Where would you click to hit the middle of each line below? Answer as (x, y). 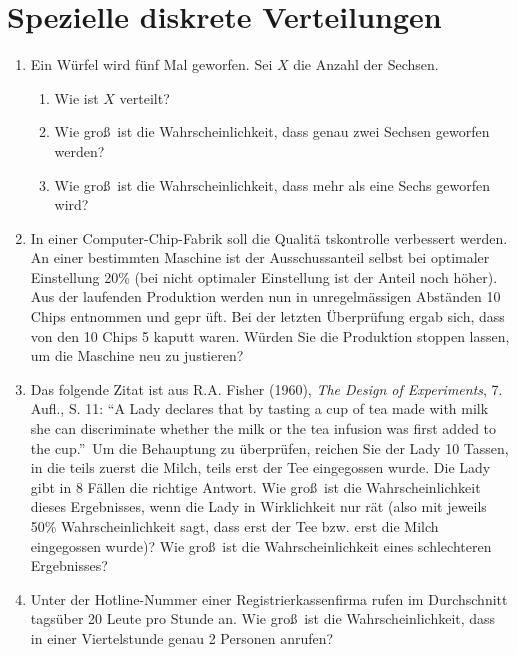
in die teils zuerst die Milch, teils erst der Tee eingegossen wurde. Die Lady (260, 467)
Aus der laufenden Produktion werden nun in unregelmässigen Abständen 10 (265, 296)
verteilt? (144, 97)
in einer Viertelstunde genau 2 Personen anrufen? (182, 637)
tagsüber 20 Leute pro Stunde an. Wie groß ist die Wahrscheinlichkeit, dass (263, 618)
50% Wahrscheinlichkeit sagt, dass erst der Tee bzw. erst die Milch (234, 526)
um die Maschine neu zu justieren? (137, 355)
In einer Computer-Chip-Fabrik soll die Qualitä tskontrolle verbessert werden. (269, 237)
